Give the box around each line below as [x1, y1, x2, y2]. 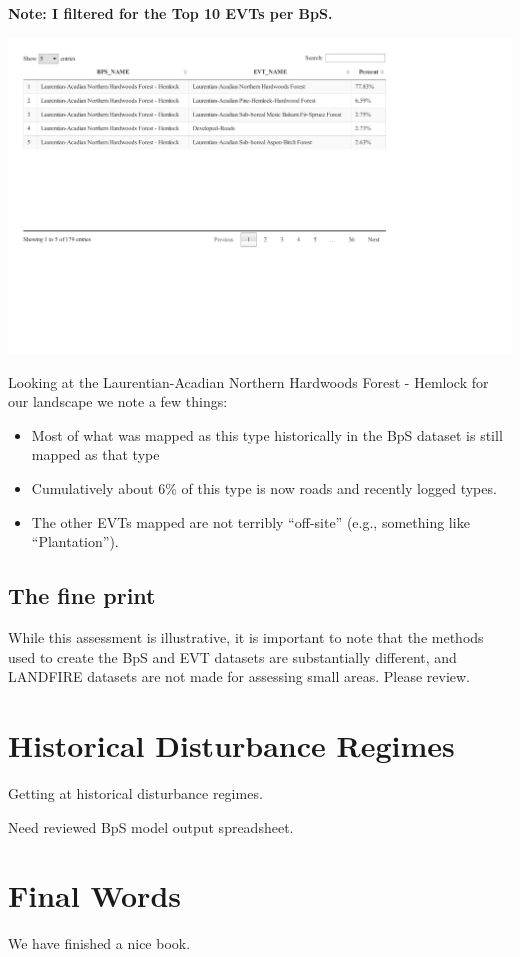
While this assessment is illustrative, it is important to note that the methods [8, 627, 484, 648]
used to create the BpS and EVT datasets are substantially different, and [8, 646, 457, 667]
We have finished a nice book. [8, 933, 191, 954]
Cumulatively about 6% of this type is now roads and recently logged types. [31, 478, 497, 499]
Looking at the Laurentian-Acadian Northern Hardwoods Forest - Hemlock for [8, 371, 489, 392]
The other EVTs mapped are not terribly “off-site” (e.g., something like [31, 511, 470, 532]
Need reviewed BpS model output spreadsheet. [8, 816, 294, 837]
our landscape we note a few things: [8, 391, 228, 412]
